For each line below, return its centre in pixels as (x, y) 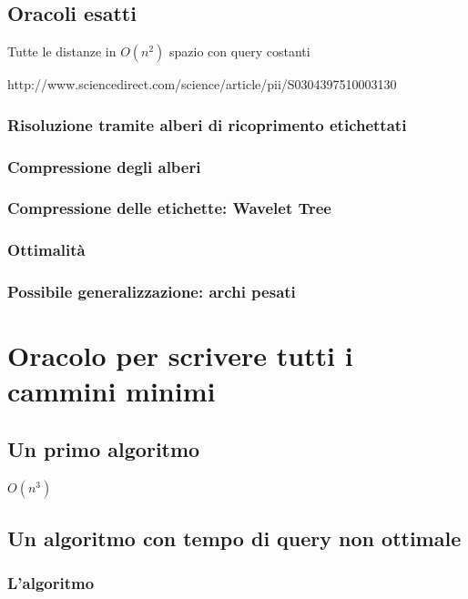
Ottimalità (46, 250)
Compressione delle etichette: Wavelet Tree (169, 208)
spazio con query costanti (240, 51)
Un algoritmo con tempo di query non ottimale (234, 538)
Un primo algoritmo (104, 448)
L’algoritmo (51, 583)
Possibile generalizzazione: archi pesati (152, 292)
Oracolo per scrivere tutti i (180, 355)
